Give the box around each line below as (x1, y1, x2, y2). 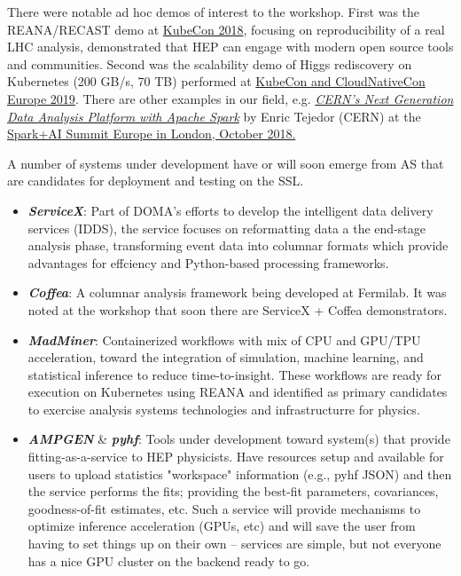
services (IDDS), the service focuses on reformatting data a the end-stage (27, 218, 426, 237)
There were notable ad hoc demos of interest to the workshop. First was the (7, 3, 420, 20)
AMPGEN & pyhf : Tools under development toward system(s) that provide (27, 430, 450, 448)
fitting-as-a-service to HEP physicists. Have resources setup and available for (27, 447, 444, 466)
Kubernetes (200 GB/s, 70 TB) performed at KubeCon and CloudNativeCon (7, 72, 426, 91)
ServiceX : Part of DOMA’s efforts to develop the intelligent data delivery (27, 201, 434, 219)
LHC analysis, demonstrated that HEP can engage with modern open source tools (7, 37, 454, 56)
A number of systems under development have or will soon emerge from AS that (7, 154, 444, 172)
